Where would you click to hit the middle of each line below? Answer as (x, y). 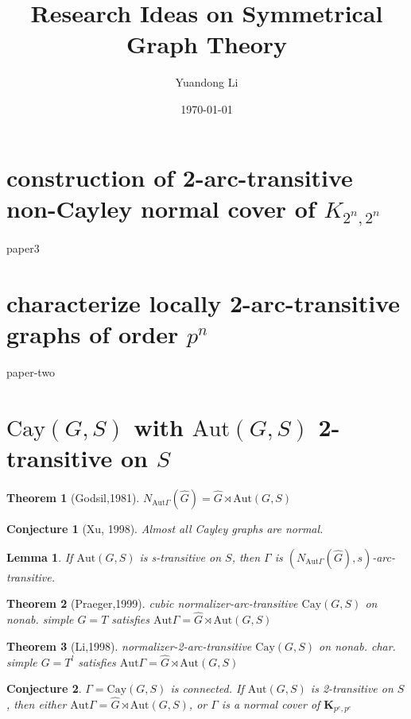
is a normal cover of (271, 704)
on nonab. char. (357, 646)
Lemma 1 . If (40, 557)
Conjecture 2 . (44, 688)
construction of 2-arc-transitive (180, 177)
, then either (37, 704)
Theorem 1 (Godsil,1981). (73, 498)
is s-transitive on (180, 557)
